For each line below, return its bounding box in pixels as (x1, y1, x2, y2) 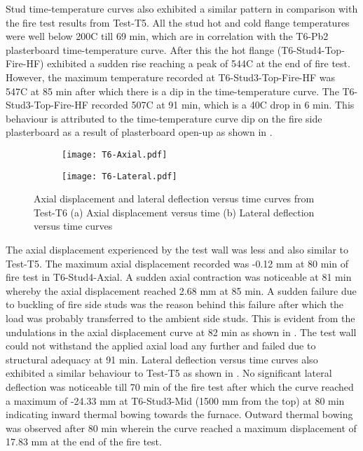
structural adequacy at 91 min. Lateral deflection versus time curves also (6, 352, 318, 366)
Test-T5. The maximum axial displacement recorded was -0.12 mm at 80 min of (6, 256, 349, 270)
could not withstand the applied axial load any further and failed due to (6, 338, 316, 353)
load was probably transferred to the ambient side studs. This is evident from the (6, 311, 355, 325)
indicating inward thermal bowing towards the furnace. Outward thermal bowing (6, 407, 353, 422)
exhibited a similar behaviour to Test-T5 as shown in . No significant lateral (6, 366, 332, 380)
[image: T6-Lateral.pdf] (62, 171, 177, 181)
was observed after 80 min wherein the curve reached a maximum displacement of (6, 420, 357, 435)
